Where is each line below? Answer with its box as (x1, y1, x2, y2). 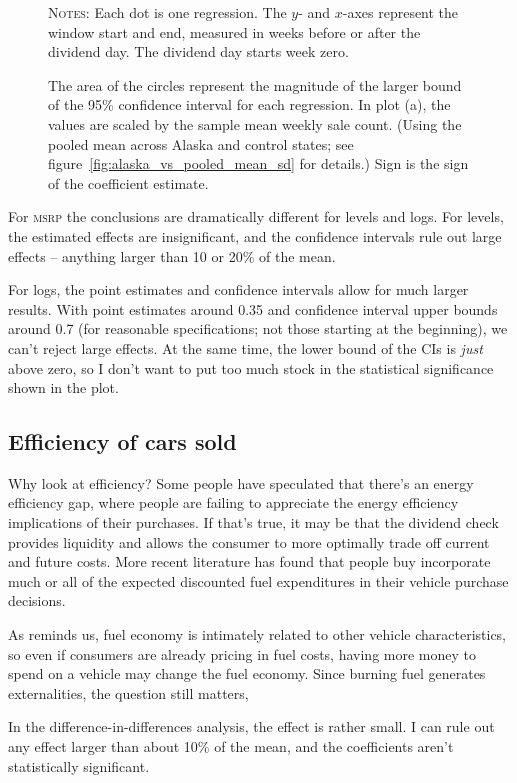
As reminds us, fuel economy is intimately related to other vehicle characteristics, (8, 624, 507, 645)
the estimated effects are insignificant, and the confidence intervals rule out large (8, 225, 502, 246)
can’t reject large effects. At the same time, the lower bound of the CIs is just (8, 337, 483, 358)
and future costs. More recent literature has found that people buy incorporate (8, 551, 491, 572)
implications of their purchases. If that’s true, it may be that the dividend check (8, 512, 499, 533)
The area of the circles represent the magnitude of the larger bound (48, 74, 462, 95)
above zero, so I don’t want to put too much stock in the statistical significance (8, 357, 494, 378)
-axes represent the (342, 2, 459, 22)
